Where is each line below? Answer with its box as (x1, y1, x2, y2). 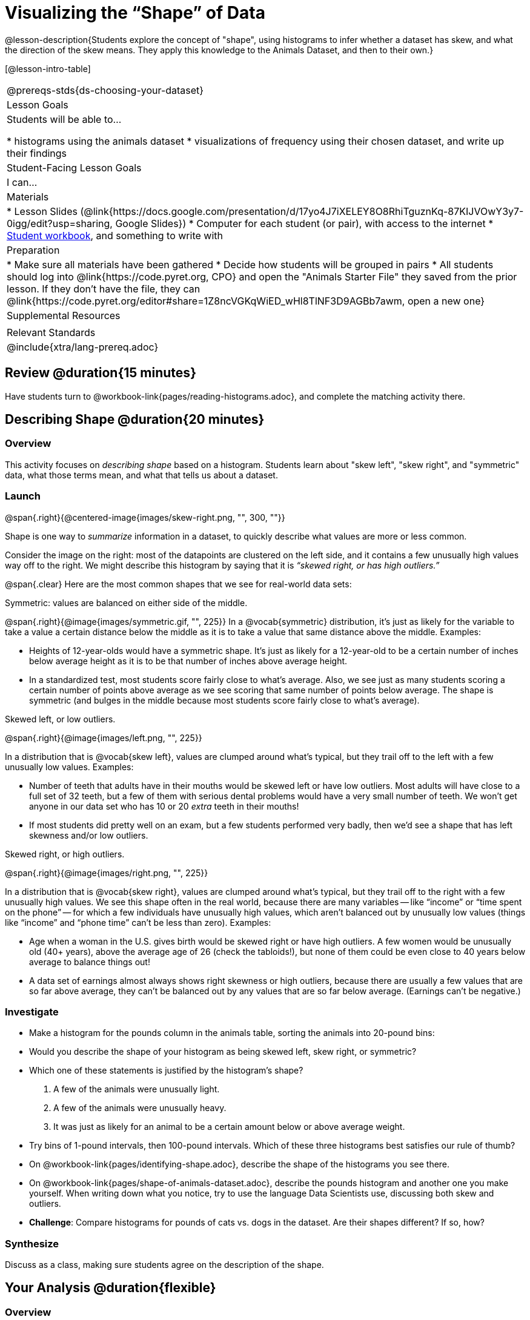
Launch (5, 490, 41, 503)
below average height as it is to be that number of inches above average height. (29, 655, 348, 666)
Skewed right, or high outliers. (5, 848, 125, 859)
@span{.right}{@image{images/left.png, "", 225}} (5, 732, 202, 743)
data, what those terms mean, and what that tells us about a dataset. (5, 469, 278, 480)
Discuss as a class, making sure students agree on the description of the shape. (5, 1259, 324, 1270)
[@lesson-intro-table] (5, 63, 91, 74)
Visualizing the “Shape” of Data (5, 2, 265, 23)
